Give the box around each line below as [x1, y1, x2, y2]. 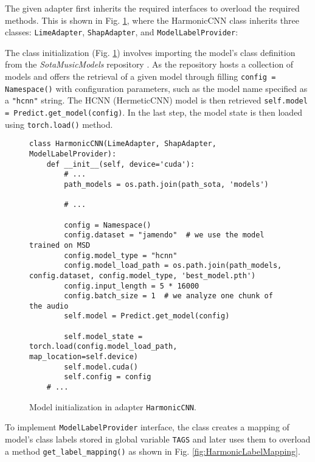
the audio [29, 301, 69, 310]
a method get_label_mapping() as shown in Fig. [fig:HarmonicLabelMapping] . [5, 444, 300, 457]
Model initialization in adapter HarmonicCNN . [29, 400, 196, 413]
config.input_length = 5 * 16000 [64, 281, 199, 290]
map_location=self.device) [29, 352, 138, 362]
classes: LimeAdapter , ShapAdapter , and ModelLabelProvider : [5, 26, 238, 38]
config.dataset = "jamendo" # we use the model [64, 231, 265, 240]
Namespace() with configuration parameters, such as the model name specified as [5, 82, 308, 94]
